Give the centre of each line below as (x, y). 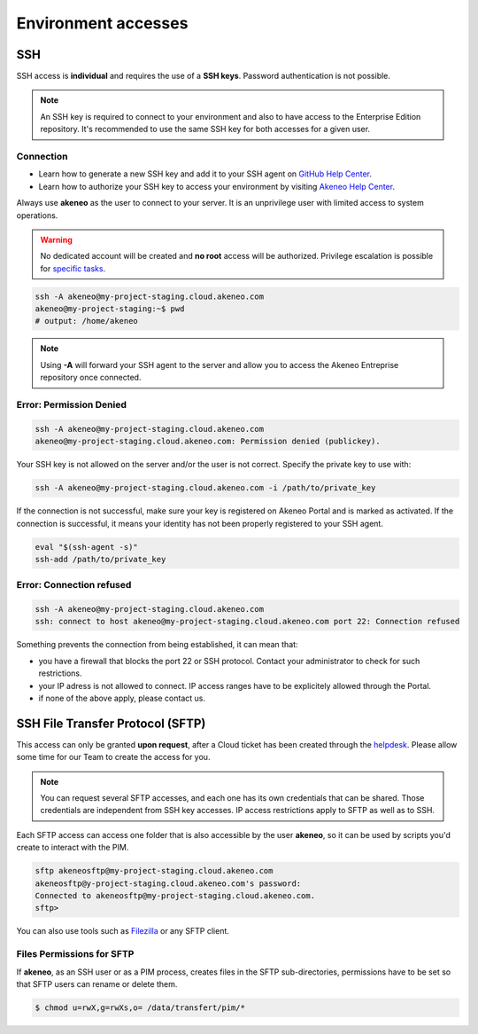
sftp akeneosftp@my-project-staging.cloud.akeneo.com (154, 871)
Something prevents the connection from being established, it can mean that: (157, 645)
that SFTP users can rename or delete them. (97, 983)
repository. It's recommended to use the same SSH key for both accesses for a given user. (205, 129)
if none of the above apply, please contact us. (122, 698)
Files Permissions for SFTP (75, 954)
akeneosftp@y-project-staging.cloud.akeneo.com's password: (168, 883)
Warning (56, 239)
